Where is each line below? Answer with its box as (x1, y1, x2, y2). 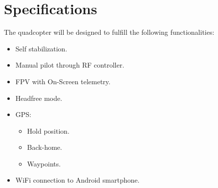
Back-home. (27, 142, 62, 152)
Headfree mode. (15, 93, 63, 103)
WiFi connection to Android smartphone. (15, 175, 140, 185)
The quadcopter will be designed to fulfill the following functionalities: (4, 27, 215, 37)
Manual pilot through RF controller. (15, 60, 125, 70)
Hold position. (27, 125, 70, 136)
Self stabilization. (15, 43, 67, 53)
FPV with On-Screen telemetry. (15, 76, 110, 86)
